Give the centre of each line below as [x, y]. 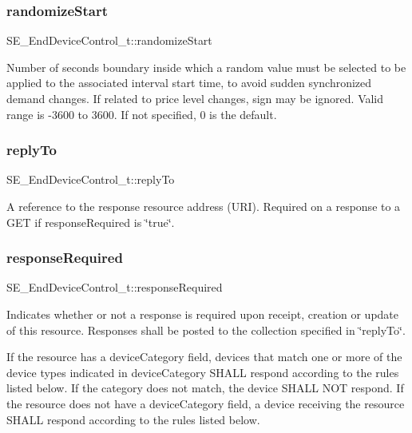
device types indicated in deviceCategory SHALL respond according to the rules [203, 372]
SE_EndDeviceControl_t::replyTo [91, 179]
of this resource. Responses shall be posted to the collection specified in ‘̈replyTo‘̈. [206, 330]
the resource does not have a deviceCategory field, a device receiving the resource [206, 403]
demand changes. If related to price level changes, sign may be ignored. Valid [195, 98]
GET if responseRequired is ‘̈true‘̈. [91, 222]
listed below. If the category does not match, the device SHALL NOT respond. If [205, 388]
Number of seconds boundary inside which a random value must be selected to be [206, 67]
